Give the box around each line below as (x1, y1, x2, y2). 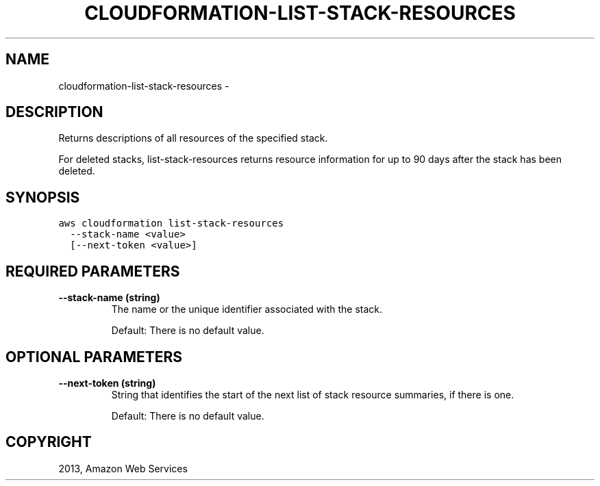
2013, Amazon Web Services (58, 462, 188, 474)
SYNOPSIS (5, 188, 80, 206)
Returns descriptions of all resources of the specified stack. (58, 132, 328, 144)
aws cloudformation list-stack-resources (58, 218, 284, 229)
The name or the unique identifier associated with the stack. (111, 303, 383, 316)
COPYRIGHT (5, 433, 92, 451)
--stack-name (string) (58, 292, 160, 304)
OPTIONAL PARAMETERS (5, 348, 183, 366)
